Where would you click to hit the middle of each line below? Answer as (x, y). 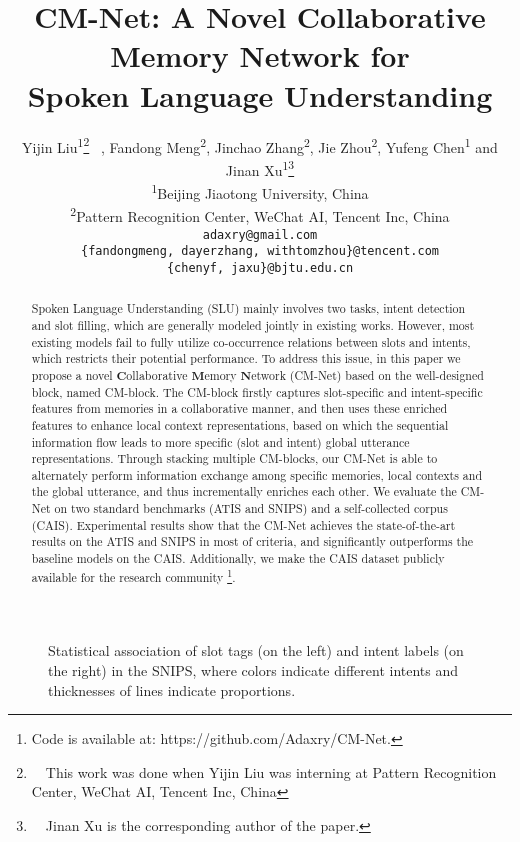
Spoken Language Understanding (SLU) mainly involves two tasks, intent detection (248, 308)
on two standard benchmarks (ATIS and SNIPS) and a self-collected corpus (251, 508)
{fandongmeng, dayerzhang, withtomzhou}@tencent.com (260, 251)
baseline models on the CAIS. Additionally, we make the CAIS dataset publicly (238, 558)
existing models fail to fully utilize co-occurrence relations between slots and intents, (251, 341)
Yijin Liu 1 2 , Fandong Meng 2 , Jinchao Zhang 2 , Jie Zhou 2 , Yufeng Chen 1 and (260, 145)
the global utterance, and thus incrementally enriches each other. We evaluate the (244, 491)
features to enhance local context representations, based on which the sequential (240, 424)
